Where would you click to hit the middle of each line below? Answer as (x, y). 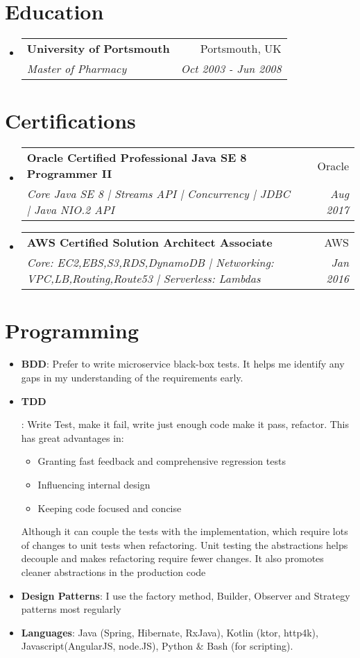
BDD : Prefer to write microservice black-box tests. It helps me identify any (183, 364)
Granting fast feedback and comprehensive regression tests (162, 461)
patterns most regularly (71, 609)
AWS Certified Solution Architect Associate (149, 242)
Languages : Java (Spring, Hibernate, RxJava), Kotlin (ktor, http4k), (170, 632)
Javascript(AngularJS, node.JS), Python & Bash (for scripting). (157, 646)
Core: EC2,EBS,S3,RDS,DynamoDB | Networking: (150, 263)
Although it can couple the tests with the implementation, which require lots (185, 531)
